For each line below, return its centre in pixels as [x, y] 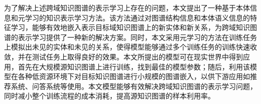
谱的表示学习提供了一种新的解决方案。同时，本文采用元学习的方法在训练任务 [130, 37]
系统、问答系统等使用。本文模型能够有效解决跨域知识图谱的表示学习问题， [134, 86]
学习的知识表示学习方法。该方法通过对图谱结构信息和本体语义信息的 [137, 17]
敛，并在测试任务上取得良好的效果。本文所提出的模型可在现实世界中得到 [123, 56]
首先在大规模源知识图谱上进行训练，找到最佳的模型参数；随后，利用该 [134, 66]
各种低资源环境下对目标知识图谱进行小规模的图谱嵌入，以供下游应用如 [134, 76]
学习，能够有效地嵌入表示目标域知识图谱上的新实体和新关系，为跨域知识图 [134, 27]
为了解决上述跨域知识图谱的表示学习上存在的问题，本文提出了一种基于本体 [127, 7]
